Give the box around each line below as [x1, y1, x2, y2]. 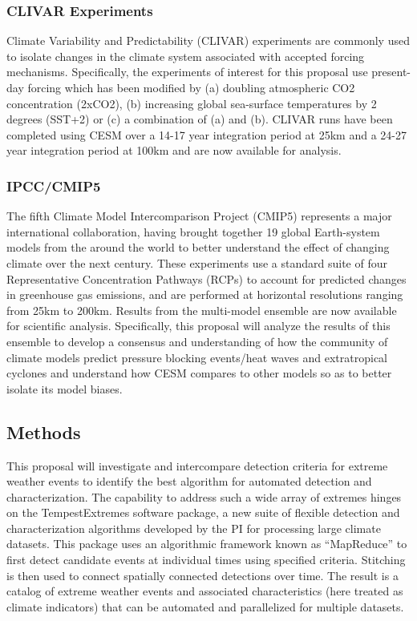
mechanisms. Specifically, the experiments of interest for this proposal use [6, 63, 368, 80]
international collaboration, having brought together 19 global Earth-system [6, 223, 380, 240]
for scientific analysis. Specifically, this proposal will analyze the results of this [6, 317, 391, 334]
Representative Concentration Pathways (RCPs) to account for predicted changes [6, 270, 407, 287]
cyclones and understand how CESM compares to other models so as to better [6, 365, 392, 381]
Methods [6, 419, 81, 444]
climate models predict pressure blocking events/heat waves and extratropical [6, 349, 387, 365]
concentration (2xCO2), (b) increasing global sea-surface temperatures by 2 [6, 95, 377, 111]
